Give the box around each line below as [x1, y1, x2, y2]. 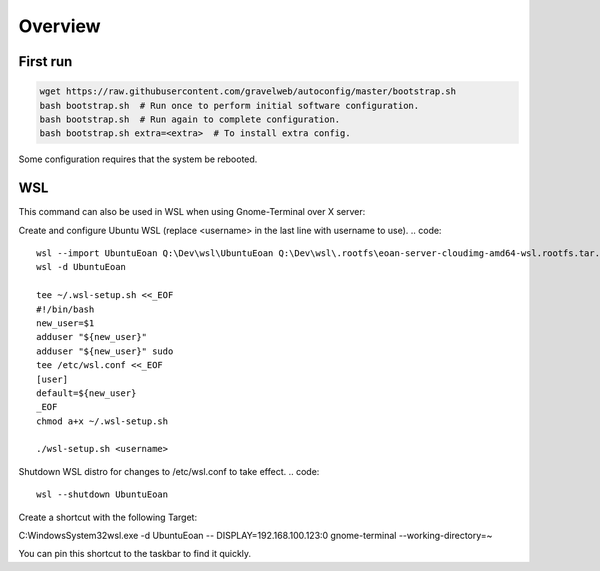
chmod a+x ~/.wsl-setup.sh [36, 415, 169, 427]
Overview [18, 15, 101, 37]
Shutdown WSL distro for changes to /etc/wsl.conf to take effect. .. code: [18, 465, 320, 477]
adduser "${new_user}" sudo [36, 345, 174, 357]
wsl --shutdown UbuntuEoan [36, 489, 169, 500]
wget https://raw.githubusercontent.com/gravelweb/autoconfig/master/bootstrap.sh [39, 86, 457, 97]
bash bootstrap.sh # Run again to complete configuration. [39, 113, 341, 125]
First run [18, 53, 73, 70]
